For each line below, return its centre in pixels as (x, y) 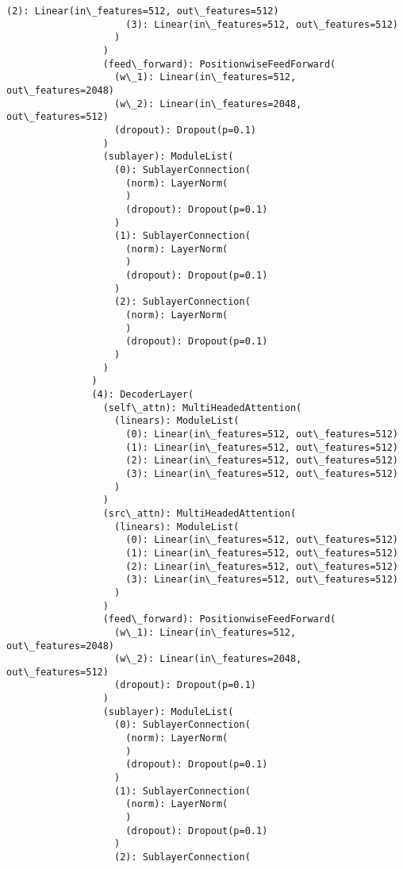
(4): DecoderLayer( (143, 395)
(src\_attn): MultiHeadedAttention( (200, 513)
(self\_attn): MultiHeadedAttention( (202, 408)
